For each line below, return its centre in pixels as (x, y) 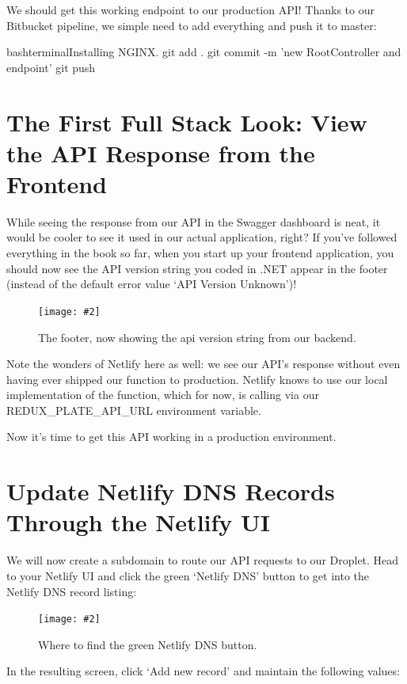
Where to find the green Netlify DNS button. (148, 644)
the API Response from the (161, 152)
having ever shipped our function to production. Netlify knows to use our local (197, 379)
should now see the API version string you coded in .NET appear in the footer (197, 268)
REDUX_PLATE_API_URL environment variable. (134, 410)
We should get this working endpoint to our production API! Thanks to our (190, 9)
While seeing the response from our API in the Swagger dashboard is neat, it (194, 221)
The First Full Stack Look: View (187, 122)
